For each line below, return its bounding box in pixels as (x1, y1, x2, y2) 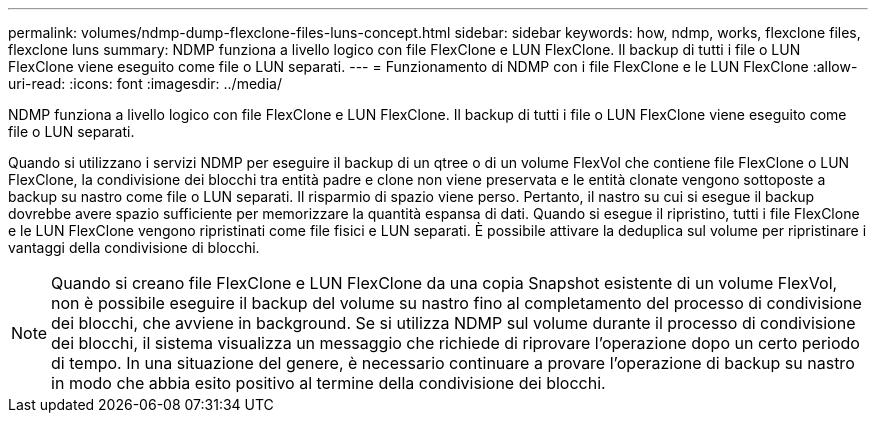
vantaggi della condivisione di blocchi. (8, 239, 260, 256)
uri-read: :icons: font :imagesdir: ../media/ (8, 75, 282, 92)
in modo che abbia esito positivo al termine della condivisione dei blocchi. (51, 373, 606, 393)
